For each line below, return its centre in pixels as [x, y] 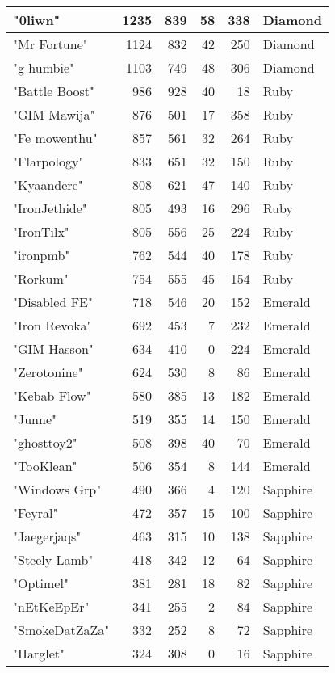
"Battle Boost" [54, 91]
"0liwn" [37, 20]
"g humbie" [44, 67]
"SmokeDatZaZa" [61, 630]
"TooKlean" [45, 466]
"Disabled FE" [53, 302]
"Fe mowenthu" [55, 138]
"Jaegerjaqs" [47, 536]
